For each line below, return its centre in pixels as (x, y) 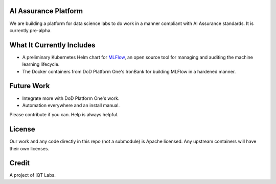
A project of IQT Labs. (32, 175)
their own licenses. (29, 148)
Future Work (30, 86)
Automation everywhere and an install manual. (71, 105)
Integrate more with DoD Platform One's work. (71, 98)
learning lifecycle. (41, 64)
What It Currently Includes (52, 45)
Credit (20, 163)
